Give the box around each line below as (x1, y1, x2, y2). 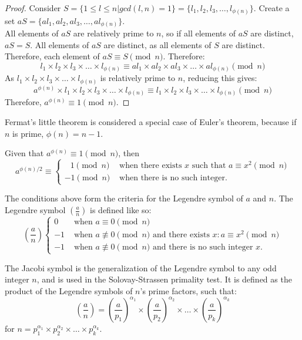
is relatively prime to (100, 72, 176, 84)
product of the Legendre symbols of (5, 284, 133, 297)
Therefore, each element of (5, 50, 100, 62)
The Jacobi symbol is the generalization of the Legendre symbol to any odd (5, 261, 277, 274)
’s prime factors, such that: (140, 284, 237, 297)
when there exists (119, 161, 182, 170)
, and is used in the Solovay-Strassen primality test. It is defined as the (36, 273, 292, 285)
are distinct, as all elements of (103, 38, 212, 51)
